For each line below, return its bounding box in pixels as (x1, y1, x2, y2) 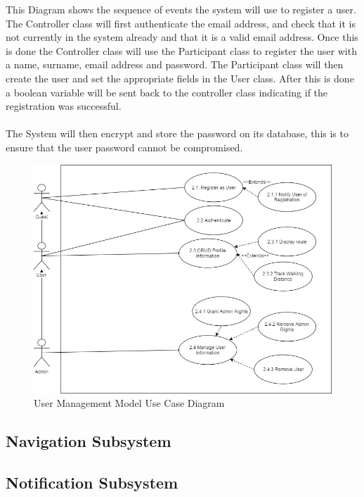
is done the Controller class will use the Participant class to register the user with (6, 43, 357, 58)
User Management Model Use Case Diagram (34, 396, 225, 410)
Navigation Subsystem (6, 430, 171, 452)
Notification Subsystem (6, 471, 178, 493)
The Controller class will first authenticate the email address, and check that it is (6, 15, 356, 30)
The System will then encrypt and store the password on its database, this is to (6, 126, 349, 141)
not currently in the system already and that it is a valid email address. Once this (6, 30, 358, 44)
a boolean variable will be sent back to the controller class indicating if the (6, 84, 328, 99)
